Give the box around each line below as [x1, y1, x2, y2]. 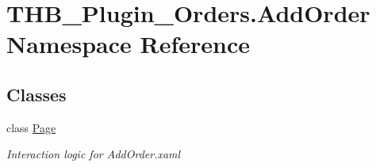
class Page [6, 119, 56, 135]
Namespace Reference [6, 28, 250, 60]
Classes [6, 82, 67, 106]
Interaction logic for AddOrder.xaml [6, 146, 181, 162]
